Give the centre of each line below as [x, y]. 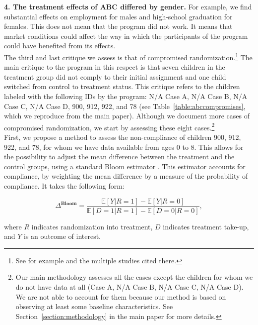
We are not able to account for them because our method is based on [121, 296]
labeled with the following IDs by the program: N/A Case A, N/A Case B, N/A [126, 96]
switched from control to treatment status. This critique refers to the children [122, 86]
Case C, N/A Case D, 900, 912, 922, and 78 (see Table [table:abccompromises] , [125, 106]
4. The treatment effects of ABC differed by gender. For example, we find [128, 6]
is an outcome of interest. [62, 236]
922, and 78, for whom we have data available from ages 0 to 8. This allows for [124, 147]
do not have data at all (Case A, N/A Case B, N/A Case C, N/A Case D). [129, 287]
